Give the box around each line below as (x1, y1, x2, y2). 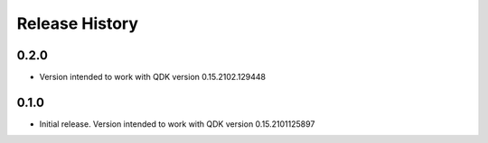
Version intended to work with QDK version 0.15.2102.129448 (39, 72, 267, 83)
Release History (16, 13, 139, 33)
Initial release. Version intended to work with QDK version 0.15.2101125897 (39, 118, 315, 130)
